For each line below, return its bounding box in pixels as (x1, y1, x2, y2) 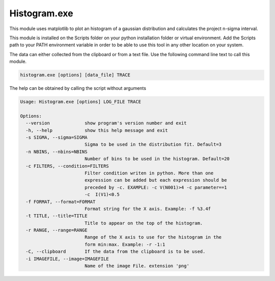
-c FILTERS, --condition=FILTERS (25, 163, 109, 169)
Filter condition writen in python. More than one (84, 170, 214, 176)
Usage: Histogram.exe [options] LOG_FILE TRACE (20, 99, 141, 105)
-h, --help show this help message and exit (25, 127, 168, 133)
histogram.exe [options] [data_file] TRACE (20, 72, 131, 78)
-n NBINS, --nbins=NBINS (25, 148, 88, 155)
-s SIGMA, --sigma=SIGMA (25, 135, 88, 140)
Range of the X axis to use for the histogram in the (84, 235, 222, 240)
